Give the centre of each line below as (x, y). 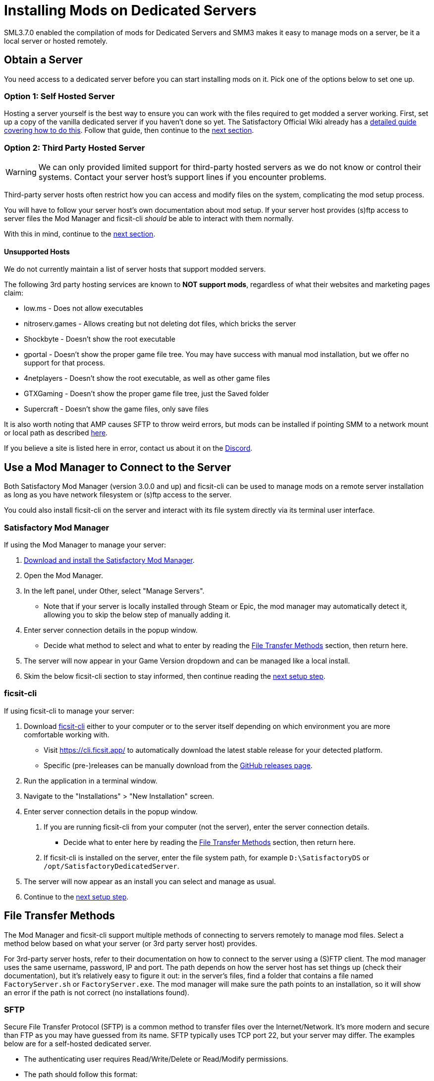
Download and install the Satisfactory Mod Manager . (109, 560)
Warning (21, 172)
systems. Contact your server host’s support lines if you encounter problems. (182, 177)
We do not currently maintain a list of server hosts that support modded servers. (135, 269)
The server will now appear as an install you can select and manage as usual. (150, 881)
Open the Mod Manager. (63, 575)
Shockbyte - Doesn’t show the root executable (100, 339)
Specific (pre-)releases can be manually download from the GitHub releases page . (178, 765)
